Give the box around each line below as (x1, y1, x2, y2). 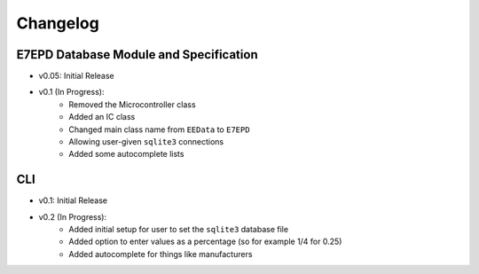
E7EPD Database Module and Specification (16, 47, 258, 62)
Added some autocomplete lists (68, 149, 185, 160)
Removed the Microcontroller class (68, 98, 196, 110)
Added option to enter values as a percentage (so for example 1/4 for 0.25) (68, 236, 342, 247)
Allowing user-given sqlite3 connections (68, 137, 224, 147)
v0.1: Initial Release (38, 195, 108, 206)
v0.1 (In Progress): (38, 87, 105, 98)
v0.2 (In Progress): (38, 211, 107, 222)
